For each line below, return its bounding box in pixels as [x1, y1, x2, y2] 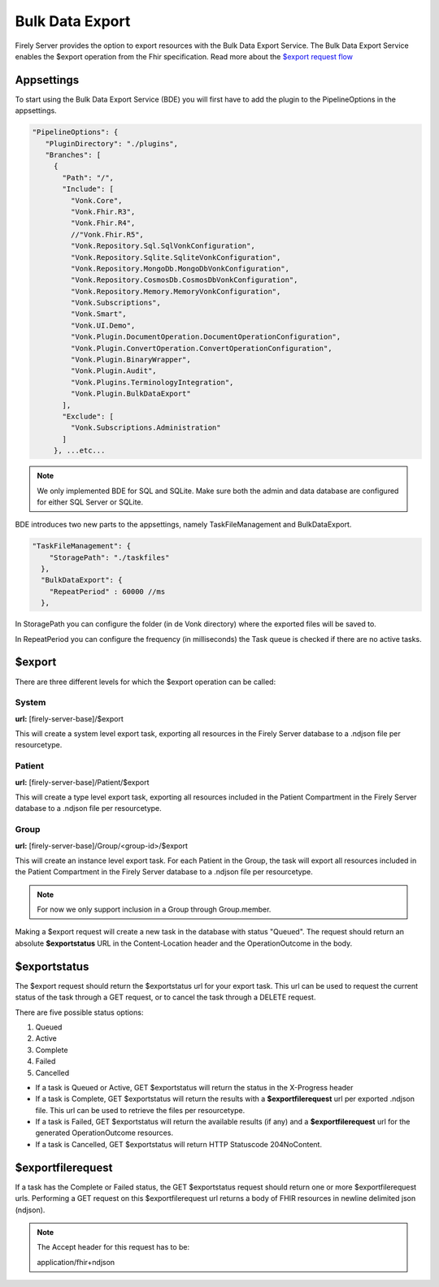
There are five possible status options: [15, 1007, 144, 1017]
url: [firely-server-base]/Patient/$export [15, 777, 150, 787]
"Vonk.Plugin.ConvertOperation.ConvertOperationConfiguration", [70, 344, 333, 353]
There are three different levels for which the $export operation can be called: [15, 677, 276, 687]
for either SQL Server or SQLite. [37, 496, 144, 507]
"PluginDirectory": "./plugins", [45, 139, 179, 148]
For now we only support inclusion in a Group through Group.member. [37, 904, 272, 914]
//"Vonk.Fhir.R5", [70, 230, 144, 239]
